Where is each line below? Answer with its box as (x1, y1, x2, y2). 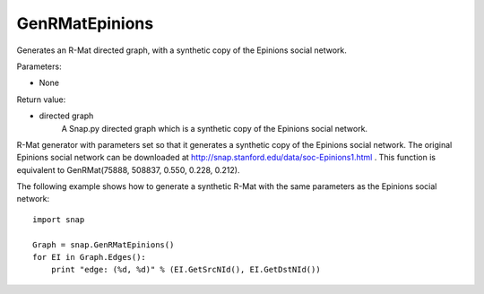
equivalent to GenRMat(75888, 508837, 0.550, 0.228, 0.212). (16, 164, 240, 175)
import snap (32, 214, 85, 224)
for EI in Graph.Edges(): (32, 252, 147, 263)
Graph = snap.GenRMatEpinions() (32, 239, 175, 250)
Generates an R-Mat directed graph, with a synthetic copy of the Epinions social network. (16, 45, 347, 56)
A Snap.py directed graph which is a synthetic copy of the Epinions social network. (61, 123, 367, 134)
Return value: (16, 94, 66, 105)
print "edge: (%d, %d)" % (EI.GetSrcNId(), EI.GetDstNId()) (50, 264, 322, 275)
